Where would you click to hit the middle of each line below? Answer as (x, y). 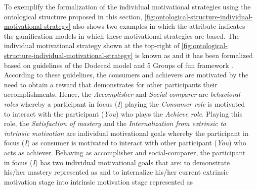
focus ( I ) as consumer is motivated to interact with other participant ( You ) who (125, 143)
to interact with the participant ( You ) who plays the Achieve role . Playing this (123, 113)
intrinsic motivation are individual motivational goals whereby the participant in (126, 133)
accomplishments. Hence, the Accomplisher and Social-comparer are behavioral (122, 94)
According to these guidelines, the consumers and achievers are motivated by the (126, 75)
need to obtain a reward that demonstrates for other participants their (111, 84)
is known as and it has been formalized (194, 55)
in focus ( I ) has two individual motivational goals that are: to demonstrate (117, 162)
